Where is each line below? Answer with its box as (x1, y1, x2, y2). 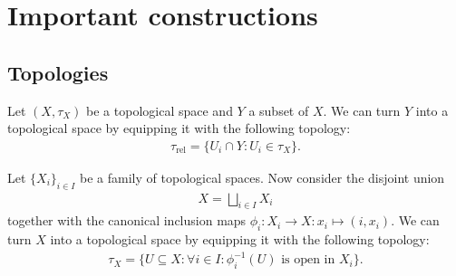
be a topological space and (86, 100, 233, 119)
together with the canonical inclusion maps (7, 211, 247, 230)
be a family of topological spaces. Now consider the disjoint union (80, 167, 445, 186)
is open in (281, 253, 335, 267)
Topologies (7, 58, 109, 86)
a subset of (248, 100, 309, 119)
